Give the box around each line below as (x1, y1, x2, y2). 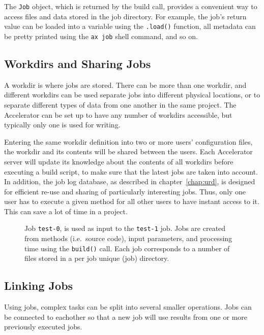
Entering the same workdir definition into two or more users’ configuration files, (4, 136, 253, 147)
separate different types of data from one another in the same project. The (4, 99, 237, 110)
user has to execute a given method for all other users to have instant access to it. (4, 196, 259, 207)
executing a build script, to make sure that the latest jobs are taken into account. (4, 166, 258, 177)
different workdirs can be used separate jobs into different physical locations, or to (4, 89, 260, 100)
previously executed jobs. (4, 321, 82, 332)
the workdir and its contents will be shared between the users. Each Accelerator (4, 146, 253, 157)
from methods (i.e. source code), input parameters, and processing (24, 233, 232, 244)
